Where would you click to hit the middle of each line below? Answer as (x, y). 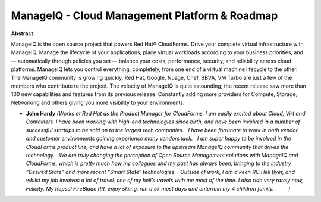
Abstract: (23, 33)
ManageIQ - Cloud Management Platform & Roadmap (144, 15)
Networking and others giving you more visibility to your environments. (98, 102)
